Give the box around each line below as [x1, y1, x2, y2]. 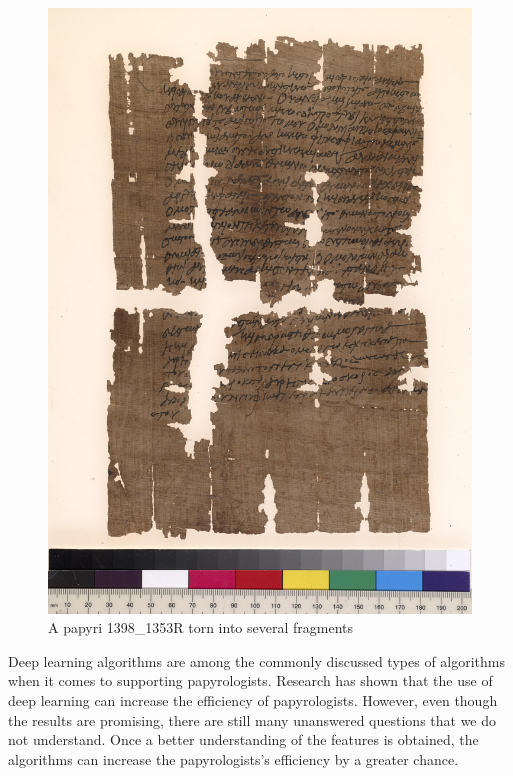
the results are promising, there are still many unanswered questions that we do [8, 709, 497, 730]
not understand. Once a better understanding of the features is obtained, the [8, 729, 479, 750]
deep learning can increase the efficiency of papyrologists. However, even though [8, 689, 498, 710]
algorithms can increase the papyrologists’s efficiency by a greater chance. [8, 748, 459, 769]
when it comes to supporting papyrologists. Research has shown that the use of [8, 670, 493, 691]
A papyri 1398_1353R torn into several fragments [48, 617, 354, 638]
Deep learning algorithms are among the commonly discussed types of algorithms [8, 650, 506, 671]
